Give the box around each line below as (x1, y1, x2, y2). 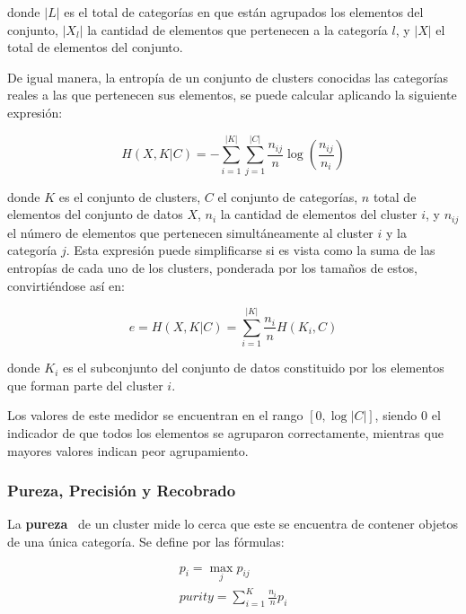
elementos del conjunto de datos (7, 205, 183, 224)
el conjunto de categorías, (217, 187, 358, 206)
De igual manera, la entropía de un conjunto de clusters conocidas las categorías (7, 67, 449, 86)
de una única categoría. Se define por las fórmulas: (7, 532, 285, 551)
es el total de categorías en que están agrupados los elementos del (64, 3, 424, 21)
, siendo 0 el (374, 406, 441, 425)
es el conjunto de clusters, (58, 187, 201, 206)
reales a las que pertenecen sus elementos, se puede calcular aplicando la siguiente (7, 85, 457, 104)
